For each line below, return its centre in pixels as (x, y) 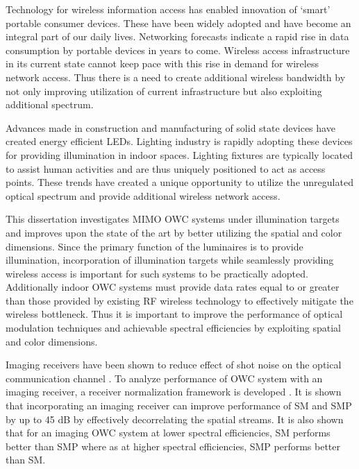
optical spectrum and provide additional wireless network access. (143, 195)
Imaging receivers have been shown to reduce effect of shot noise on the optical (174, 365)
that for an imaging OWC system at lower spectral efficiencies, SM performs (168, 433)
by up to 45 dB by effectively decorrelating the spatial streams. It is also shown (175, 419)
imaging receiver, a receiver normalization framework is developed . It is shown (174, 392)
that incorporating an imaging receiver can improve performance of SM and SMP (179, 406)
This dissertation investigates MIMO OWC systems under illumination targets (173, 219)
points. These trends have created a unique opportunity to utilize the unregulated (179, 182)
